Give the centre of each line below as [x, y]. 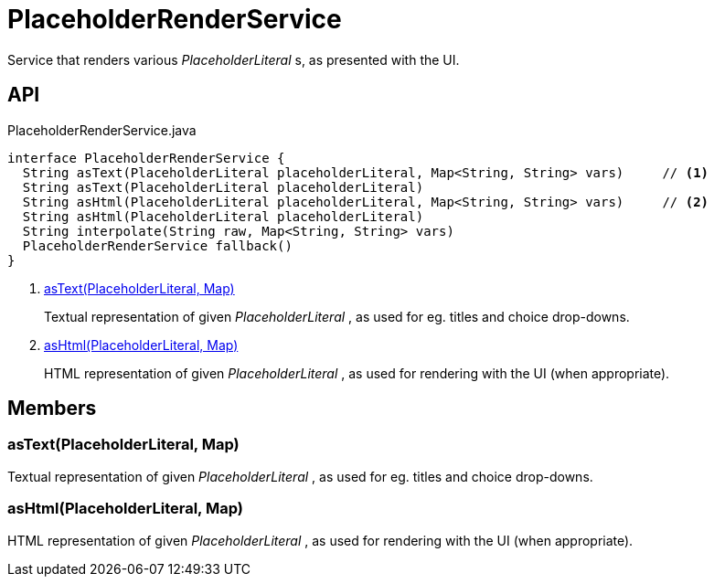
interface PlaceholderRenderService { [146, 158]
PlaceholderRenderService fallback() [157, 245]
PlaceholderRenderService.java [102, 130]
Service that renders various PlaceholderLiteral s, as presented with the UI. [234, 59]
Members [52, 409]
